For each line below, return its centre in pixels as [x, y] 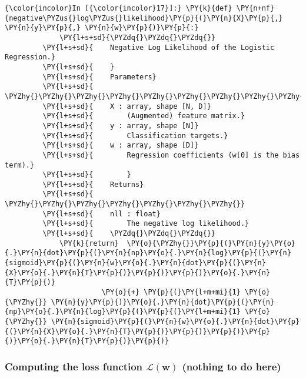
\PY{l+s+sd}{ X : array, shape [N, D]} [127, 106]
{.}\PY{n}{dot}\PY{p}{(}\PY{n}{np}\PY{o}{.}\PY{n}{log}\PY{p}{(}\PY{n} [148, 253]
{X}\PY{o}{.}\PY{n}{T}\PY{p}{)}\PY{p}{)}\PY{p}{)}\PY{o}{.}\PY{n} [138, 272]
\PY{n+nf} [255, 8]
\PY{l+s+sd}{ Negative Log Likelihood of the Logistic [159, 47]
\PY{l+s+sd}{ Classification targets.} [135, 136]
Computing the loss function [74, 366]
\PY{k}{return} [89, 243]
